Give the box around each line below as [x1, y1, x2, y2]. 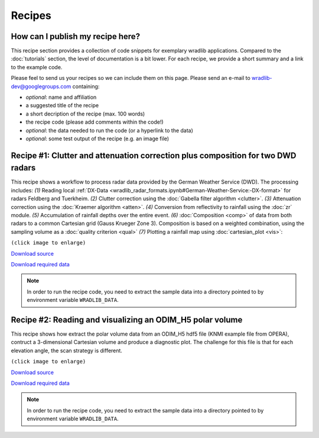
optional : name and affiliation [25, 94, 97, 101]
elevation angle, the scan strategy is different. [11, 347, 122, 354]
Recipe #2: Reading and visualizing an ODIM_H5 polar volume [11, 314, 243, 325]
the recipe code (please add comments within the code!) [25, 118, 164, 125]
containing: [72, 83, 100, 90]
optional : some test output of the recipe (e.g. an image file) [25, 135, 170, 142]
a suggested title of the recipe [25, 102, 99, 109]
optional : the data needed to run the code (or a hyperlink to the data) [25, 127, 193, 134]
